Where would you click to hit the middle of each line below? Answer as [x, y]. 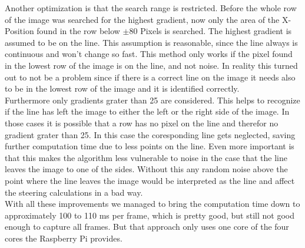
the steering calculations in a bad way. [74, 192]
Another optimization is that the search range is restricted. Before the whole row [151, 8]
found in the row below [78, 31]
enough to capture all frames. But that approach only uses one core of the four [147, 227]
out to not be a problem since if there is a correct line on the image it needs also [150, 77]
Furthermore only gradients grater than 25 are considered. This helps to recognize [152, 100]
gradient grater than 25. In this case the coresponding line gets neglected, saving [150, 134]
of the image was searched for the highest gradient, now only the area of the [142, 19]
